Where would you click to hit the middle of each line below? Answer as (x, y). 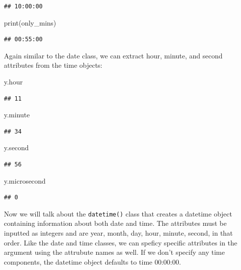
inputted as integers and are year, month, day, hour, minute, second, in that (119, 232)
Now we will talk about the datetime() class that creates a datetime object (118, 213)
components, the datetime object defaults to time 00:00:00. (93, 261)
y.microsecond (25, 180)
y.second (16, 148)
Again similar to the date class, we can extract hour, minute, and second (113, 55)
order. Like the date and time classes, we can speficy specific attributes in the (121, 242)
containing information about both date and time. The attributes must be (115, 223)
